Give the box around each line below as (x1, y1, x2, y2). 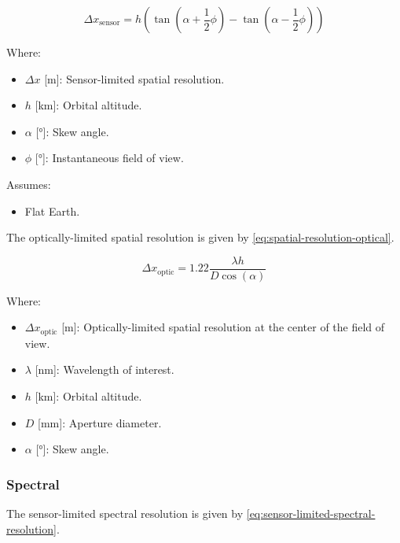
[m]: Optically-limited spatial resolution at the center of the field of (61, 319, 385, 335)
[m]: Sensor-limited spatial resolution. (44, 70, 225, 87)
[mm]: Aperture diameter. (38, 414, 162, 430)
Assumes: (6, 175, 51, 192)
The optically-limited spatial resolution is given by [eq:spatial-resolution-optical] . (6, 229, 394, 246)
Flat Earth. (24, 202, 80, 219)
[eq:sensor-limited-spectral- (246, 505, 376, 522)
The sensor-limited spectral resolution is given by (6, 505, 244, 522)
